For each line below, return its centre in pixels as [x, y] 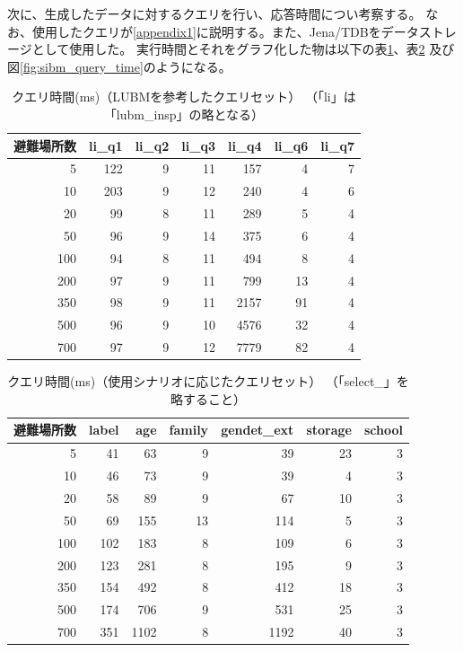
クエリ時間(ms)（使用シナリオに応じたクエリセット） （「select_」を [208, 381]
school [383, 430]
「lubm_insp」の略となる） [184, 114]
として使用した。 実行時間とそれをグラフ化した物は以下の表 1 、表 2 [228, 49]
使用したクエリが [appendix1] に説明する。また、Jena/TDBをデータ [225, 31]
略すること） [208, 398]
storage [329, 430]
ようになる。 [193, 66]
